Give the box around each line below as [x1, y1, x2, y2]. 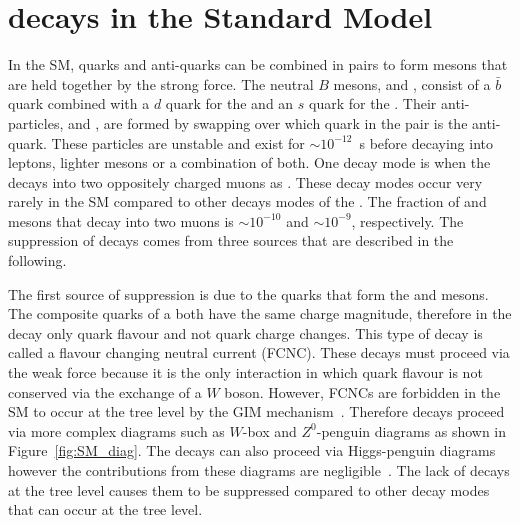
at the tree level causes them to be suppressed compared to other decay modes [8, 479, 490, 500]
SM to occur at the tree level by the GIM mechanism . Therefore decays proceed [8, 401, 505, 422]
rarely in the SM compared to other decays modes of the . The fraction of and [8, 191, 487, 212]
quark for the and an [165, 93, 294, 114]
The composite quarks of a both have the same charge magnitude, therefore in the [8, 303, 512, 324]
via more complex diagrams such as [8, 420, 225, 441]
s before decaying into [359, 132, 494, 153]
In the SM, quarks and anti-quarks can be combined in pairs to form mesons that [8, 54, 508, 75]
